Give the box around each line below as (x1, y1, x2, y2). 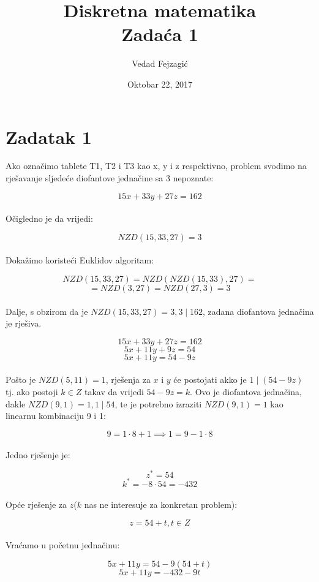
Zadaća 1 (121, 21, 198, 47)
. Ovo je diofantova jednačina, (190, 385, 302, 398)
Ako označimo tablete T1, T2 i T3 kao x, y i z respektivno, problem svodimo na (6, 159, 307, 172)
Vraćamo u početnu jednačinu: (6, 539, 120, 551)
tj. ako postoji (6, 385, 58, 398)
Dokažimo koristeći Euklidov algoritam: (6, 254, 154, 266)
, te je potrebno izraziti (114, 397, 202, 410)
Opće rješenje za (6, 498, 67, 511)
